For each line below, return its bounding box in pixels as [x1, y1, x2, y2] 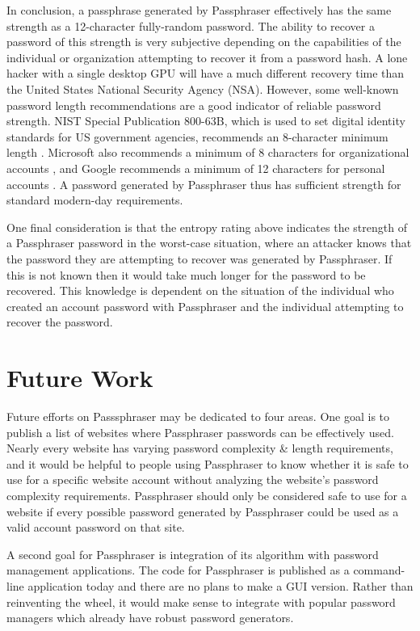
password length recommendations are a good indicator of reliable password [6, 96, 381, 113]
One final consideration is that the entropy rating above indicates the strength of [6, 218, 407, 235]
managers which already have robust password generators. [6, 609, 294, 626]
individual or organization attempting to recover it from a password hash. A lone [6, 48, 408, 65]
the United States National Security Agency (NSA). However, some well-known [6, 80, 399, 97]
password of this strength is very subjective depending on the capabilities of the [6, 33, 401, 50]
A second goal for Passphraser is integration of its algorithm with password [6, 545, 379, 562]
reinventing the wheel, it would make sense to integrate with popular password [6, 593, 396, 610]
